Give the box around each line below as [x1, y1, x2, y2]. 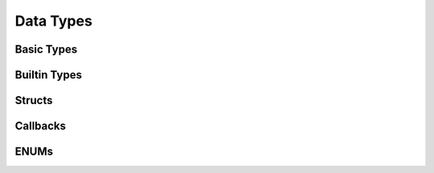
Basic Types [14, 42, 78, 56]
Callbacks [14, 119, 67, 133]
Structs [14, 94, 53, 107]
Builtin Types [14, 68, 82, 82]
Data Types [14, 12, 92, 30]
